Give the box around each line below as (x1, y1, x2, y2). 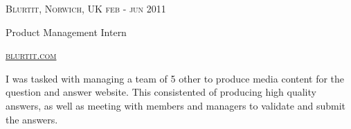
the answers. (6, 112, 58, 126)
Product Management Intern (6, 24, 127, 39)
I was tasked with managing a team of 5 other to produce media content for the (6, 71, 345, 85)
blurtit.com (6, 48, 57, 62)
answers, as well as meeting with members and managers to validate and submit (6, 98, 345, 112)
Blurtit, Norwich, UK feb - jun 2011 (6, 1, 166, 15)
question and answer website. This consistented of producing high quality (6, 85, 316, 99)
